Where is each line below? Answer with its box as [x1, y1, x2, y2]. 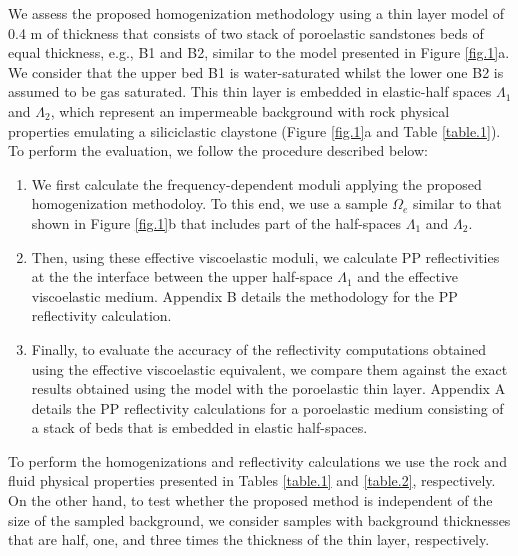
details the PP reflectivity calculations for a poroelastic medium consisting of [31, 397, 504, 418]
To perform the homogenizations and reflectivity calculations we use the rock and [8, 450, 507, 471]
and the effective [357, 266, 458, 287]
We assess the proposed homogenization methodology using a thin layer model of [8, 3, 504, 23]
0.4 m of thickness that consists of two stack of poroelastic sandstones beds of [8, 22, 484, 43]
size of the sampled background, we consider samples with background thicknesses [8, 509, 511, 530]
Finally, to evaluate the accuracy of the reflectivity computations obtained [31, 338, 486, 359]
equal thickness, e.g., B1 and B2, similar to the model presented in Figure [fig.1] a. [8, 42, 510, 63]
